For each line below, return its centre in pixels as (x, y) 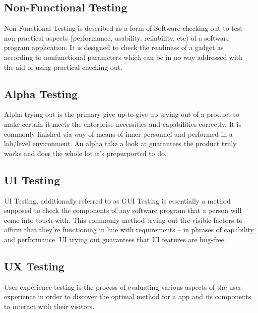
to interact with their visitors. (49, 306)
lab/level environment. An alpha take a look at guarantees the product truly (120, 143)
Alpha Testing (41, 93)
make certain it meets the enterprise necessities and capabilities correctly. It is (123, 124)
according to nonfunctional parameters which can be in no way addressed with (124, 57)
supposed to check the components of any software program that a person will (123, 210)
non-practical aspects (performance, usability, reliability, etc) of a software (117, 37)
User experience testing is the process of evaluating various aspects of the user (123, 287)
